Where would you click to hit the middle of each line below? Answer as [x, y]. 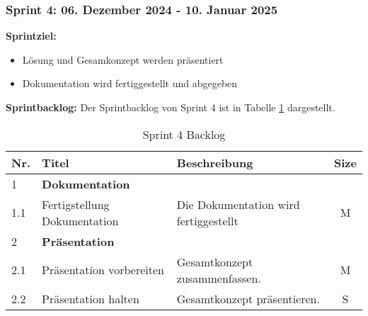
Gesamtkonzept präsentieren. [248, 298]
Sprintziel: [31, 36]
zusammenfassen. [219, 278]
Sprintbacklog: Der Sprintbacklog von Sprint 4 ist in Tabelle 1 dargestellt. [171, 107]
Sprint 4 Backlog [184, 134]
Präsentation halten [91, 298]
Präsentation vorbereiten [103, 270]
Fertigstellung [76, 204]
